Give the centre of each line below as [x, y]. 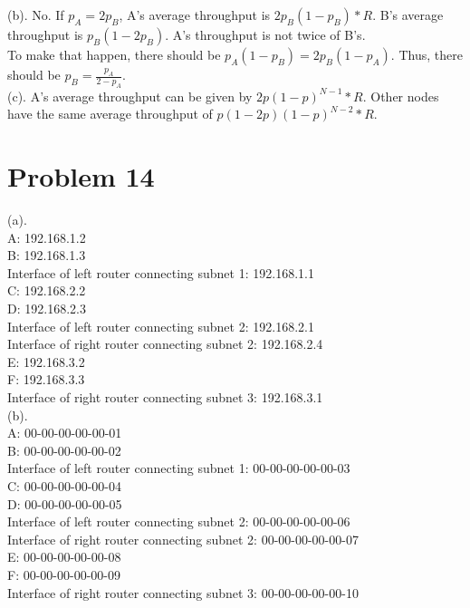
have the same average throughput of [110, 114]
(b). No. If [36, 14]
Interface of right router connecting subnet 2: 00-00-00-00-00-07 [183, 539]
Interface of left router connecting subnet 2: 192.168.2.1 [161, 326]
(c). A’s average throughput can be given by [130, 96]
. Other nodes [401, 96]
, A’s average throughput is [195, 14]
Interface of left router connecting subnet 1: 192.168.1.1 [161, 272]
